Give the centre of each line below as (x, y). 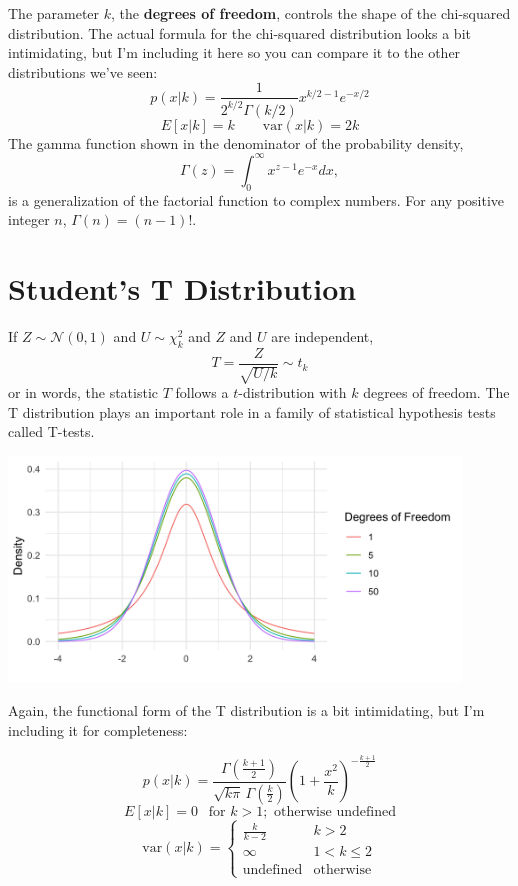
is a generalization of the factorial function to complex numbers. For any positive (256, 199)
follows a (202, 392)
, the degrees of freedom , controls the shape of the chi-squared (311, 13)
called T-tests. (51, 431)
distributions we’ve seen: (83, 71)
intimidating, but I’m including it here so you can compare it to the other (234, 52)
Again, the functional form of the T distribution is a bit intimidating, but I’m (246, 710)
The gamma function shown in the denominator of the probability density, (236, 142)
